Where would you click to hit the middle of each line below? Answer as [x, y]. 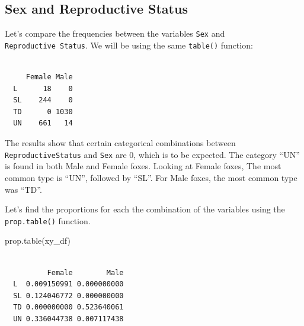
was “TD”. [23, 189]
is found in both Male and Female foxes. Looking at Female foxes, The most [143, 166]
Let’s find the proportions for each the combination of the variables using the [145, 209]
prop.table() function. [48, 220]
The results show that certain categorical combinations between [120, 143]
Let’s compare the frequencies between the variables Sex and [115, 33]
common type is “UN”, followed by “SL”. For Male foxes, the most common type [151, 177]
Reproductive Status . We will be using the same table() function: [129, 45]
